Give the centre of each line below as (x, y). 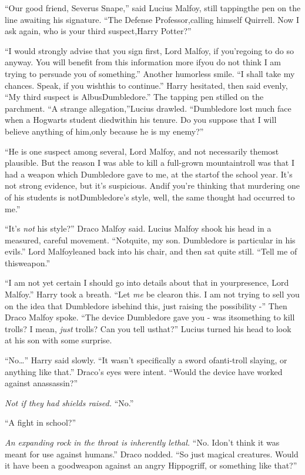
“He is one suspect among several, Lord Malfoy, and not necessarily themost (142, 151)
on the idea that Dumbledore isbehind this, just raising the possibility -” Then (146, 305)
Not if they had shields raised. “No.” (69, 402)
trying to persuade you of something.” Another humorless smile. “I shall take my (150, 73)
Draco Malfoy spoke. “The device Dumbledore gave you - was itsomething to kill (150, 317)
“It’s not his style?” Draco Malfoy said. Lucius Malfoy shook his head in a (138, 228)
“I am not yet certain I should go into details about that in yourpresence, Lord (147, 282)
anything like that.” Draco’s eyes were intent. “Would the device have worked (144, 371)
